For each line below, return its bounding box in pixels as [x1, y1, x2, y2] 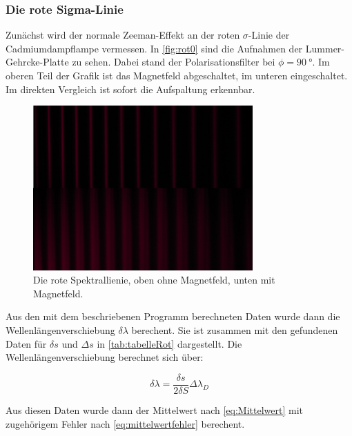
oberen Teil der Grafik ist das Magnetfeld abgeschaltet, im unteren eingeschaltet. [6, 68, 348, 82]
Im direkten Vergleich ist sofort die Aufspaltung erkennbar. [6, 81, 255, 96]
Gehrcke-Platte [6, 54, 69, 69]
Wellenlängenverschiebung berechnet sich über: [6, 350, 204, 364]
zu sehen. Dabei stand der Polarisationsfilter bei [72, 54, 275, 69]
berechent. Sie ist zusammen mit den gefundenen [131, 323, 338, 337]
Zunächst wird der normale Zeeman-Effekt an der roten [6, 28, 240, 42]
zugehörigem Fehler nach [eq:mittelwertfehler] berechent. [6, 416, 245, 430]
